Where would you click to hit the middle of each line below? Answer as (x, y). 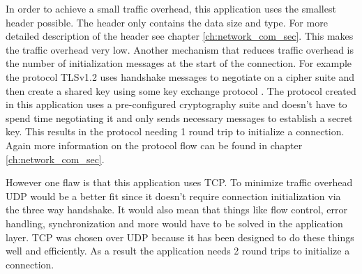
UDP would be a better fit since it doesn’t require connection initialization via (173, 196)
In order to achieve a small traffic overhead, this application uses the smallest (171, 8)
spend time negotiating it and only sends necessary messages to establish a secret (179, 117)
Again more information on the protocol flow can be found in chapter (154, 145)
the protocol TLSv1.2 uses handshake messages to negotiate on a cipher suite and (180, 76)
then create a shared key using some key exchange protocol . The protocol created (181, 90)
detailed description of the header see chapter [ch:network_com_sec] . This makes (180, 36)
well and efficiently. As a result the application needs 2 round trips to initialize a (178, 251)
